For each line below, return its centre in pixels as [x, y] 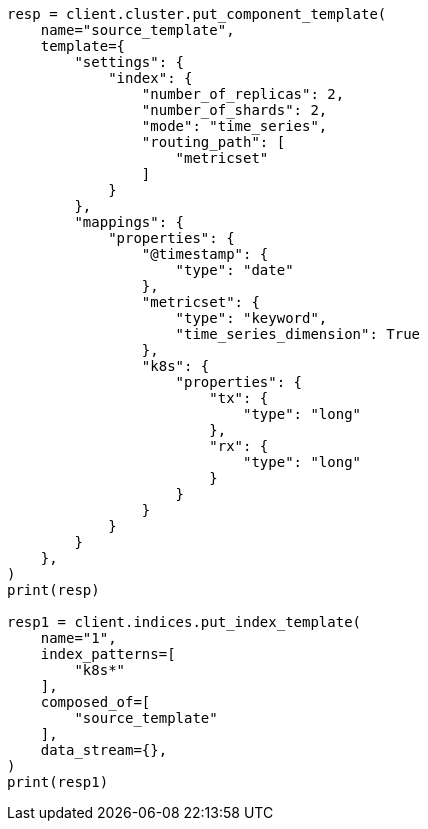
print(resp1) [58, 782]
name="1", [78, 638]
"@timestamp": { [205, 254]
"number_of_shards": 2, [234, 110]
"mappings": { [129, 222]
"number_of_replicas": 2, [243, 94]
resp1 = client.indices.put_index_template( [184, 622]
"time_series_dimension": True [298, 334]
